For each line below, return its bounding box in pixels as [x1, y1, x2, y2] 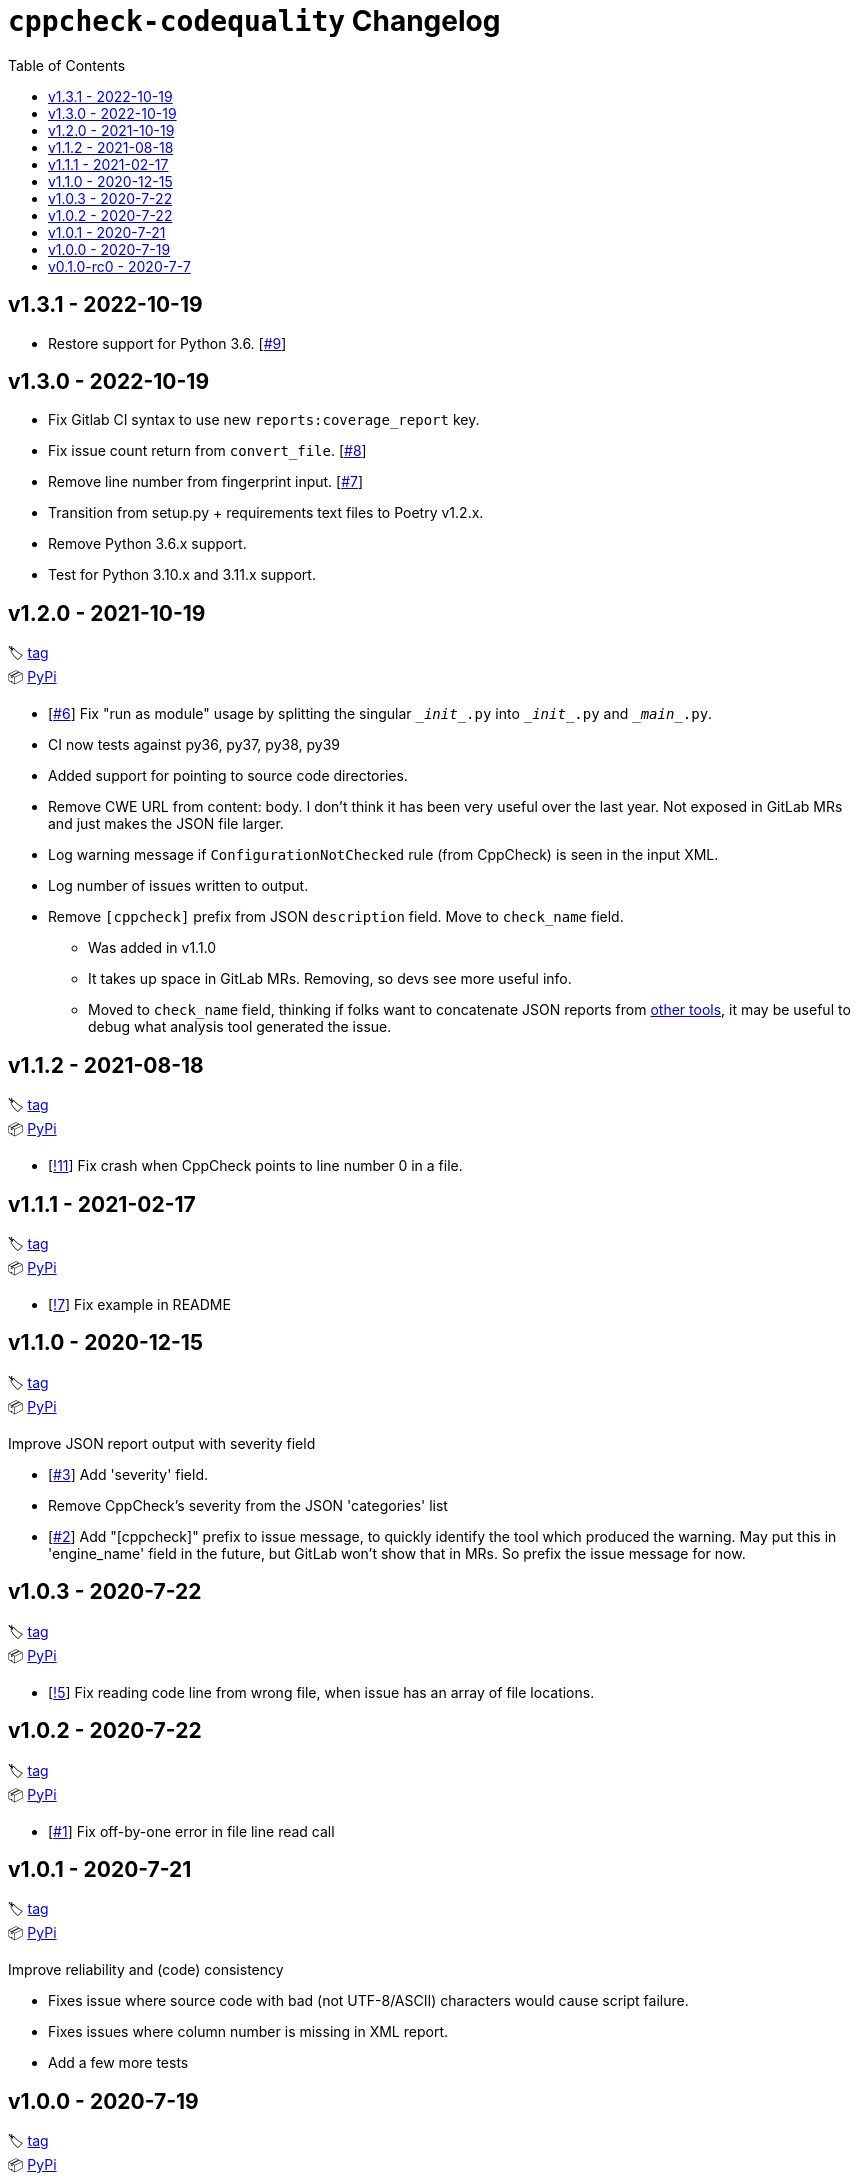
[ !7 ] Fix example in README [48, 1295, 231, 1313]
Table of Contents [8, 56, 126, 74]
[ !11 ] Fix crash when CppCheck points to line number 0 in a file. [48, 1157, 463, 1175]
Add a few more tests [48, 2054, 189, 2072]
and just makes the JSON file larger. [48, 815, 284, 833]
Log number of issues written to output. [48, 877, 309, 895]
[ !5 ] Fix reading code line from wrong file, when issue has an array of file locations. [48, 1683, 595, 1701]
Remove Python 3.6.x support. [48, 535, 247, 553]
